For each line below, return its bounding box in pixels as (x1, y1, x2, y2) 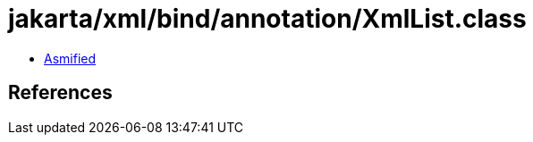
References (8, 81, 113, 104)
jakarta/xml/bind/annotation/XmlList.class (8, 4, 527, 34)
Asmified (44, 50, 97, 66)
